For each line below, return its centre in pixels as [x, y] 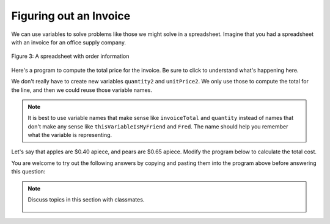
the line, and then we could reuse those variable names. [82, 90]
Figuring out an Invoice [71, 16]
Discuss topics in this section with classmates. [86, 200]
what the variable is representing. [70, 135]
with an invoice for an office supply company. [69, 42]
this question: [28, 172]
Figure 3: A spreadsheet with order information [70, 56]
